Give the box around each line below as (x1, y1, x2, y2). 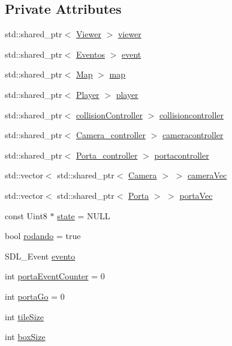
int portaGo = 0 (5, 290, 65, 302)
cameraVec (187, 169, 227, 181)
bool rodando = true (5, 229, 81, 242)
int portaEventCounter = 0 (5, 270, 105, 282)
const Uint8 (5, 209, 47, 222)
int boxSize (5, 330, 46, 343)
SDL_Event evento (5, 249, 76, 262)
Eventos (76, 47, 105, 60)
